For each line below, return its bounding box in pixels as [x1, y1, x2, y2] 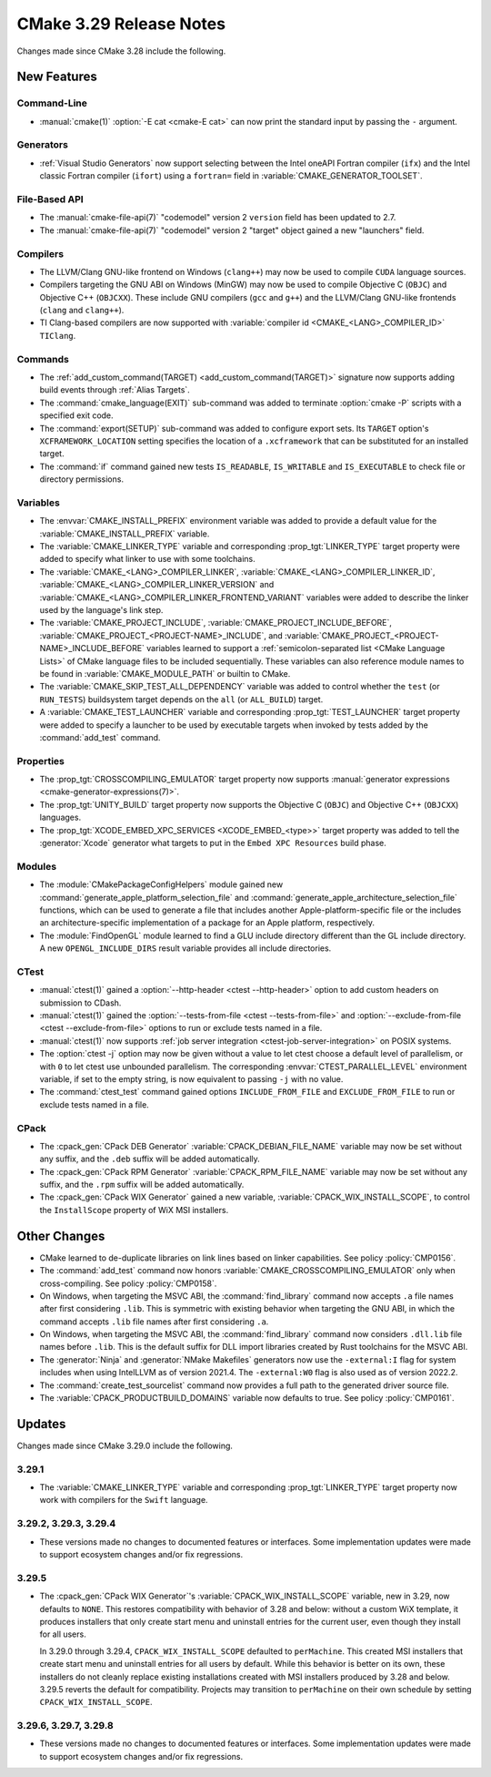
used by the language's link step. [39, 605, 164, 615]
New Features [16, 69, 97, 85]
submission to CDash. [39, 997, 122, 1008]
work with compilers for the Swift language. [39, 1495, 208, 1506]
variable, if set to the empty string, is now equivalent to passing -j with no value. [39, 1073, 344, 1084]
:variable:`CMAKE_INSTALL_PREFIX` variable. [39, 528, 210, 539]
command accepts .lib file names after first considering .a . [39, 1316, 269, 1327]
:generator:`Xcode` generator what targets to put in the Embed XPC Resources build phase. [39, 838, 386, 848]
